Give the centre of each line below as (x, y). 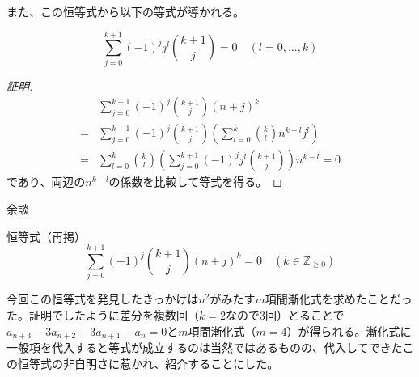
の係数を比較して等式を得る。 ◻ (195, 182)
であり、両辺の (46, 182)
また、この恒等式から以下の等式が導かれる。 (125, 11)
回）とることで (305, 314)
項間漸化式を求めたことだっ (339, 299)
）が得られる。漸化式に (349, 330)
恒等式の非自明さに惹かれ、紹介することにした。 (148, 363)
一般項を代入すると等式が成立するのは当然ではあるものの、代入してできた (205, 347)
